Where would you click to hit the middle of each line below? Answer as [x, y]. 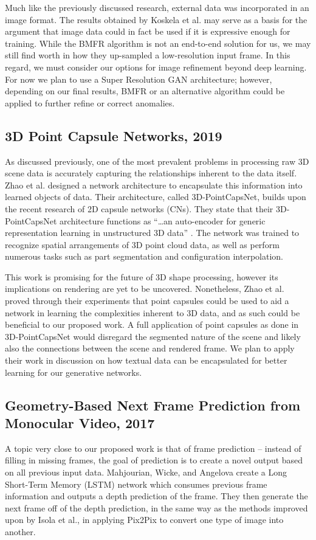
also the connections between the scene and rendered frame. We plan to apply [150, 348]
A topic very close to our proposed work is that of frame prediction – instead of [153, 448]
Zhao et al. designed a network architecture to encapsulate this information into [154, 185]
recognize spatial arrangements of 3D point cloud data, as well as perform [142, 244]
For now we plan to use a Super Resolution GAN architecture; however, [139, 79]
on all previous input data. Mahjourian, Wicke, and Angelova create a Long [146, 472]
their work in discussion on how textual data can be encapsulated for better [146, 360]
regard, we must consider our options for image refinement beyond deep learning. [156, 67]
